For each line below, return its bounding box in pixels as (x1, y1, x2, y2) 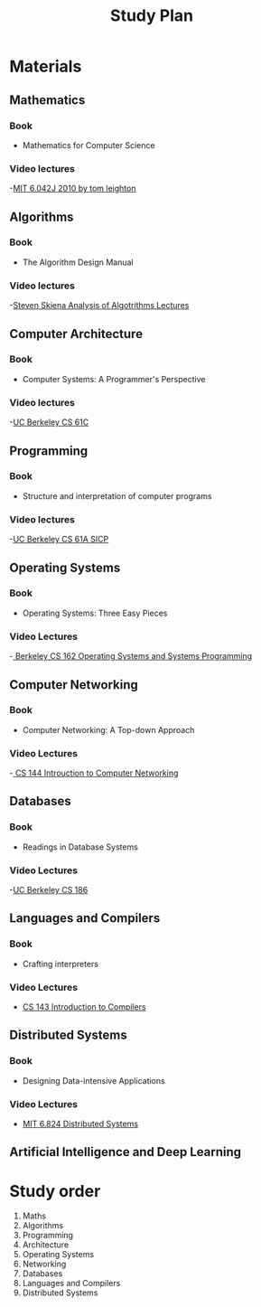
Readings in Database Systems (22, 842, 138, 852)
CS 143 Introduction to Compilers (22, 1001, 146, 1012)
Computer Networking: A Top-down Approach (22, 724, 195, 735)
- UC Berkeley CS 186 (9, 885, 89, 896)
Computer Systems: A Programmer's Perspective (22, 373, 206, 384)
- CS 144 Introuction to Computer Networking (9, 767, 179, 778)
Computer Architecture (9, 326, 143, 342)
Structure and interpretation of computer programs (22, 490, 212, 502)
